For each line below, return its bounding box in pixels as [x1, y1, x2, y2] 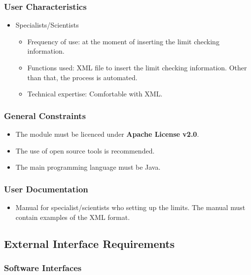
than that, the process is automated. [27, 72, 138, 82]
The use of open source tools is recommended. [15, 145, 155, 155]
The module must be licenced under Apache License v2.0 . [15, 129, 199, 139]
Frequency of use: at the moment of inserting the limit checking [27, 36, 219, 46]
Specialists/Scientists [15, 20, 79, 30]
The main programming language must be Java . [15, 162, 161, 172]
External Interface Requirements [4, 236, 175, 251]
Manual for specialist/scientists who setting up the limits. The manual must [15, 202, 246, 212]
